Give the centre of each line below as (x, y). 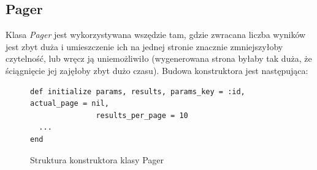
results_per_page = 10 (142, 115)
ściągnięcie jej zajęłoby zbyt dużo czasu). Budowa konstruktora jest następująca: (157, 70)
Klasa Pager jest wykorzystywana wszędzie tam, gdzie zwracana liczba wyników (156, 35)
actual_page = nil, (70, 104)
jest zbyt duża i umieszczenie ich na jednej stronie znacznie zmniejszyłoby (144, 46)
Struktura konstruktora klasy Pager (97, 159)
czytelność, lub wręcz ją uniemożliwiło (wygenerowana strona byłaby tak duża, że (159, 58)
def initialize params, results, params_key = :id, (138, 91)
